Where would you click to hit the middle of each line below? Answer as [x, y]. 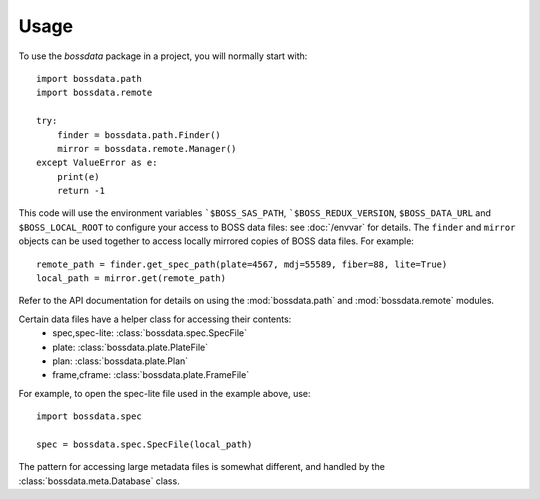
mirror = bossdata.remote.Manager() [146, 148]
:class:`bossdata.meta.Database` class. [99, 481]
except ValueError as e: [97, 163]
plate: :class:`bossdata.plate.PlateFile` [130, 347]
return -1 [80, 191]
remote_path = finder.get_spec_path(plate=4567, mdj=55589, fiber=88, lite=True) [242, 264]
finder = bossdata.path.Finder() [139, 134]
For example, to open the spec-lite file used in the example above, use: [164, 393]
